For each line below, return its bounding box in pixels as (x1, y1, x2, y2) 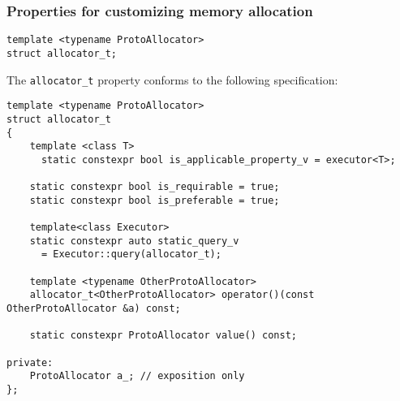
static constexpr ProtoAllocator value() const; (29, 330, 297, 342)
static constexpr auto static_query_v (29, 235, 239, 247)
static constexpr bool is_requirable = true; (29, 181, 280, 193)
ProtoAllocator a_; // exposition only (29, 370, 245, 382)
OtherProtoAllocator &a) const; (6, 303, 181, 315)
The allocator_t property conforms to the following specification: (6, 71, 338, 88)
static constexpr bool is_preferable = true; (29, 194, 280, 206)
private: (6, 356, 54, 369)
